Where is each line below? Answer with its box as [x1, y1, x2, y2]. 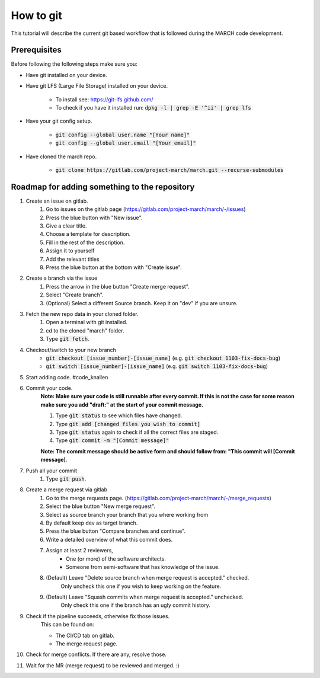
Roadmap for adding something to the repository [11, 181, 195, 192]
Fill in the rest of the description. [46, 239, 125, 246]
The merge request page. [55, 640, 118, 647]
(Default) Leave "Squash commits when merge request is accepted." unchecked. [46, 593, 244, 601]
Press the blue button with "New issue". [46, 214, 143, 221]
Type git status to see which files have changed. [55, 412, 183, 419]
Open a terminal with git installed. [46, 319, 127, 326]
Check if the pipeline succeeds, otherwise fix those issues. [25, 612, 170, 619]
